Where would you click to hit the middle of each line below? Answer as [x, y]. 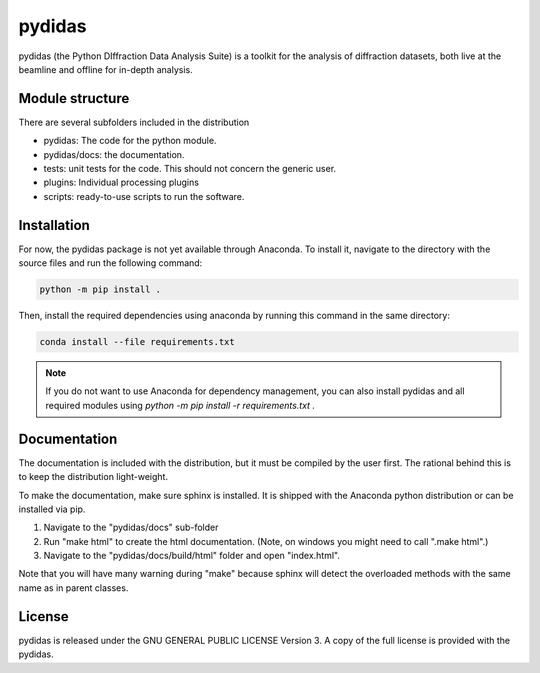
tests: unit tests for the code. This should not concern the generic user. [190, 169]
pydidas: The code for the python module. [130, 141]
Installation [54, 225]
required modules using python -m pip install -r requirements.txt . [180, 405]
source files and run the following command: [110, 263]
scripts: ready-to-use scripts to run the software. [144, 196]
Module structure [74, 98]
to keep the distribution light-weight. [93, 477]
